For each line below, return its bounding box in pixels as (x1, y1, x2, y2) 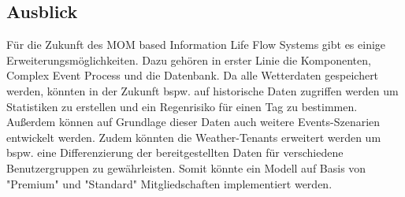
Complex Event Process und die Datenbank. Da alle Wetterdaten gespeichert (6, 67, 379, 84)
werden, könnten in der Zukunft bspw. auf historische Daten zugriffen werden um (6, 82, 399, 98)
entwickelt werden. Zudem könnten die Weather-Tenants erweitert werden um (6, 128, 381, 145)
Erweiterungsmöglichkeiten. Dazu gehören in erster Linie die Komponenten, (6, 51, 371, 68)
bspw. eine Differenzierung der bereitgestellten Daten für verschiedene (6, 144, 344, 161)
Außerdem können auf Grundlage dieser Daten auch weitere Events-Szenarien (6, 113, 381, 130)
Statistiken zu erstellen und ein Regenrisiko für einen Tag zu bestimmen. (6, 98, 358, 114)
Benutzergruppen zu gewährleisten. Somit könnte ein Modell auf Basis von (6, 159, 366, 176)
